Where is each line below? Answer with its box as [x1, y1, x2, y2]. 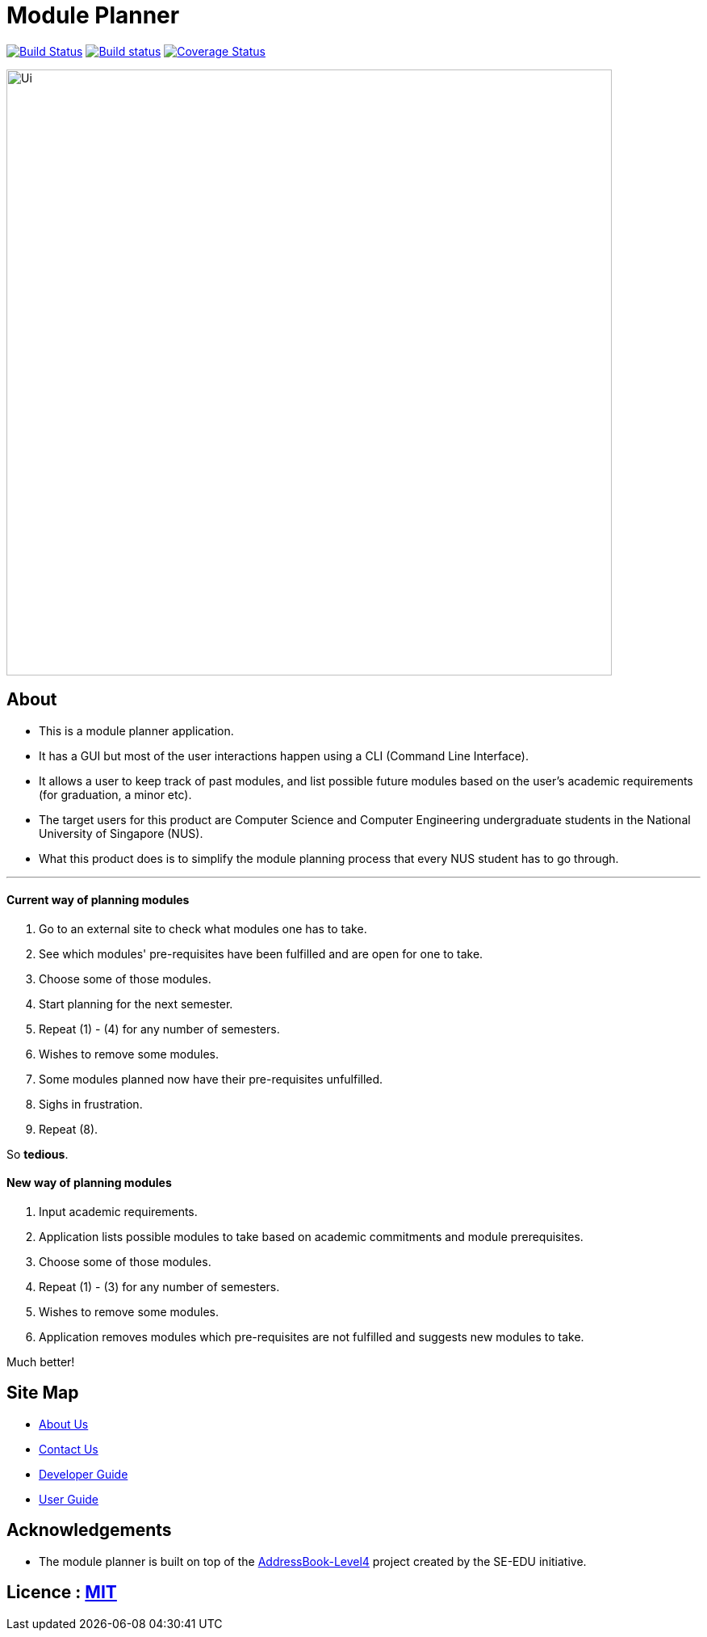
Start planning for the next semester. [39, 996, 233, 1011]
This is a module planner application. [39, 723, 234, 738]
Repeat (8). [39, 1121, 98, 1136]
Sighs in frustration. [39, 1096, 143, 1111]
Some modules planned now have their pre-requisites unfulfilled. [39, 1071, 383, 1086]
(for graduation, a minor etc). [39, 787, 192, 802]
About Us [39, 1416, 89, 1431]
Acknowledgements [6, 1520, 172, 1541]
